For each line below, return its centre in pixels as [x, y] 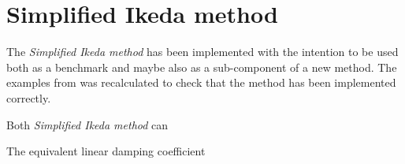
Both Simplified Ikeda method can [87, 124]
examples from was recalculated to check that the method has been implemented [201, 82]
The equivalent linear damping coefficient [106, 151]
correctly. [29, 97]
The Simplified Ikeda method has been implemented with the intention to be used [202, 52]
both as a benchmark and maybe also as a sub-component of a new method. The [202, 67]
